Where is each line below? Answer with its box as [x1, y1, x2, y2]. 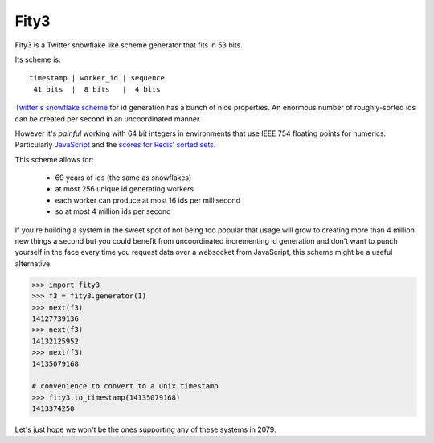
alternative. [14, 258, 52, 269]
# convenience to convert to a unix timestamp [31, 382, 219, 391]
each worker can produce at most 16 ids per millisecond [55, 195, 241, 205]
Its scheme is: [14, 55, 61, 64]
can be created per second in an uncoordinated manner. [14, 113, 202, 124]
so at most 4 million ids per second [55, 207, 172, 216]
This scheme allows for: [14, 154, 94, 164]
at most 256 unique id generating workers [55, 184, 194, 194]
